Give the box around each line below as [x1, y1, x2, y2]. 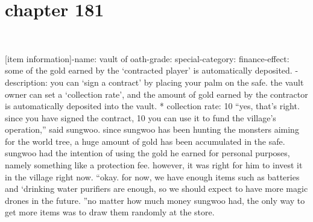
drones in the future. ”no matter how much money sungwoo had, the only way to [5, 194, 305, 206]
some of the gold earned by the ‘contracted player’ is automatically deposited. [5, 64, 292, 77]
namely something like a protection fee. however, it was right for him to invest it [5, 159, 303, 171]
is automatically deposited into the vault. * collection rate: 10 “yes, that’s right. [5, 100, 300, 112]
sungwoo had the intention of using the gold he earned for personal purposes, [5, 147, 290, 159]
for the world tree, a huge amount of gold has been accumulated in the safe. [5, 135, 285, 147]
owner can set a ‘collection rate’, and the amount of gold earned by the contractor [5, 87, 308, 100]
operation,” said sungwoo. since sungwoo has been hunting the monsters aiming [5, 123, 299, 136]
